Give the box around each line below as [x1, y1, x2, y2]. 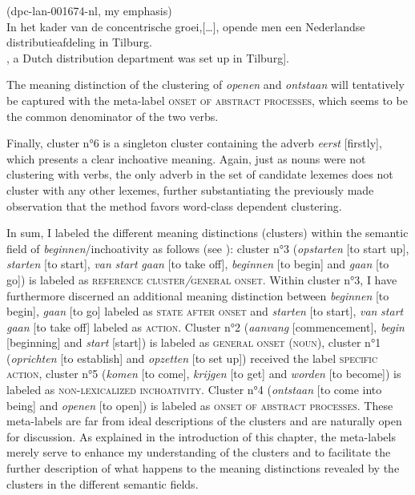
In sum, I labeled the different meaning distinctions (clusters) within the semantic [6, 224, 409, 241]
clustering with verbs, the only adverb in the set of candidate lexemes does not [6, 166, 393, 183]
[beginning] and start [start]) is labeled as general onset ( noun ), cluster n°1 [6, 334, 381, 351]
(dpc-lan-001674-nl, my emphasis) [6, 2, 172, 18]
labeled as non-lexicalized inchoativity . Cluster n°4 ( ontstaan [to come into [6, 381, 382, 398]
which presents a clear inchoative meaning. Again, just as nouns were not [6, 150, 366, 167]
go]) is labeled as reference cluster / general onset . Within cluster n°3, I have [6, 271, 397, 288]
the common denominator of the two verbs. [6, 107, 219, 124]
